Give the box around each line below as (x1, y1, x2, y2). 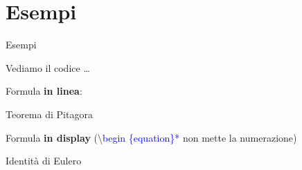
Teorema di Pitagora (6, 106, 93, 121)
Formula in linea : (6, 84, 82, 98)
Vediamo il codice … (6, 60, 90, 75)
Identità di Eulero (6, 153, 82, 168)
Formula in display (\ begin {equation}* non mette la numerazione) (6, 130, 297, 144)
